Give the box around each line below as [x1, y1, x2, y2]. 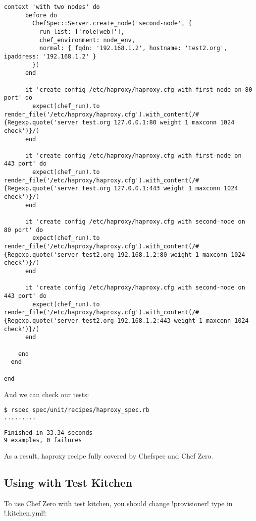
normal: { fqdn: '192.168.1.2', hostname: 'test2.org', [39, 45, 228, 52]
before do [25, 11, 57, 19]
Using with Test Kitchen [4, 474, 133, 490]
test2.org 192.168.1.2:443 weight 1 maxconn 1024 [82, 317, 249, 324]
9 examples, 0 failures [4, 437, 82, 444]
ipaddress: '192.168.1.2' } [4, 53, 97, 60]
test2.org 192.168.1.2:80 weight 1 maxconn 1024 [82, 251, 245, 258]
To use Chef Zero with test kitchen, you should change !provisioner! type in [4, 498, 233, 508]
